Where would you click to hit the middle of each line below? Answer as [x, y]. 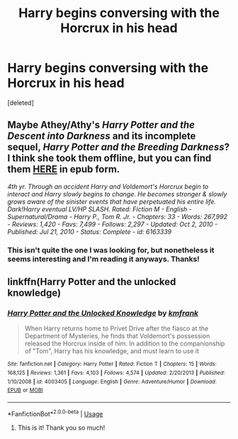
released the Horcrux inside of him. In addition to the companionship [125, 344]
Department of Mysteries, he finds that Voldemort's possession [117, 336]
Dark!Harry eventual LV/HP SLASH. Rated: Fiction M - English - [100, 209]
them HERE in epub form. [64, 169]
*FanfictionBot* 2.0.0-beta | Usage [55, 413]
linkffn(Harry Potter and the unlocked [92, 282]
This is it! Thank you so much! [61, 428]
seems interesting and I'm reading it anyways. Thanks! [103, 259]
